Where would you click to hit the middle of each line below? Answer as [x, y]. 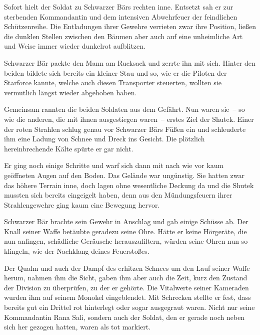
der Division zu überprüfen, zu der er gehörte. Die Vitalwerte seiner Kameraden [126, 287]
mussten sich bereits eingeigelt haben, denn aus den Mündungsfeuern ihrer [118, 195]
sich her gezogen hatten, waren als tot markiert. [77, 327]
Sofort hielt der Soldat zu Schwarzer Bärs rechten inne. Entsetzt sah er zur [119, 7]
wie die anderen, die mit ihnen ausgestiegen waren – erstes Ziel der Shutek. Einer [129, 119]
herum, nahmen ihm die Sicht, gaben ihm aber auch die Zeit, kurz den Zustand [126, 278]
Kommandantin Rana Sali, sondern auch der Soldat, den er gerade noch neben [124, 317]
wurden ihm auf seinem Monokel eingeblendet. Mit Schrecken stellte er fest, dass [127, 297]
